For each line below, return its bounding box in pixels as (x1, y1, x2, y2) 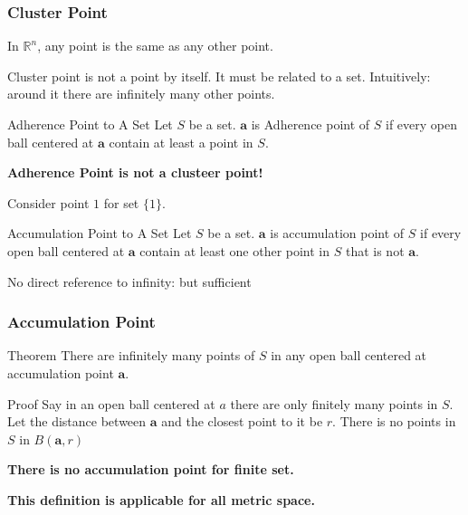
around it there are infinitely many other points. (7, 84, 275, 103)
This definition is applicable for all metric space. (7, 490, 315, 509)
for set (103, 193, 139, 212)
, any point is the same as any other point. (37, 36, 273, 55)
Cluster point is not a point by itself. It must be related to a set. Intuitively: (7, 66, 431, 85)
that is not (345, 241, 405, 260)
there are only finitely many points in (230, 394, 438, 413)
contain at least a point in (109, 132, 253, 151)
